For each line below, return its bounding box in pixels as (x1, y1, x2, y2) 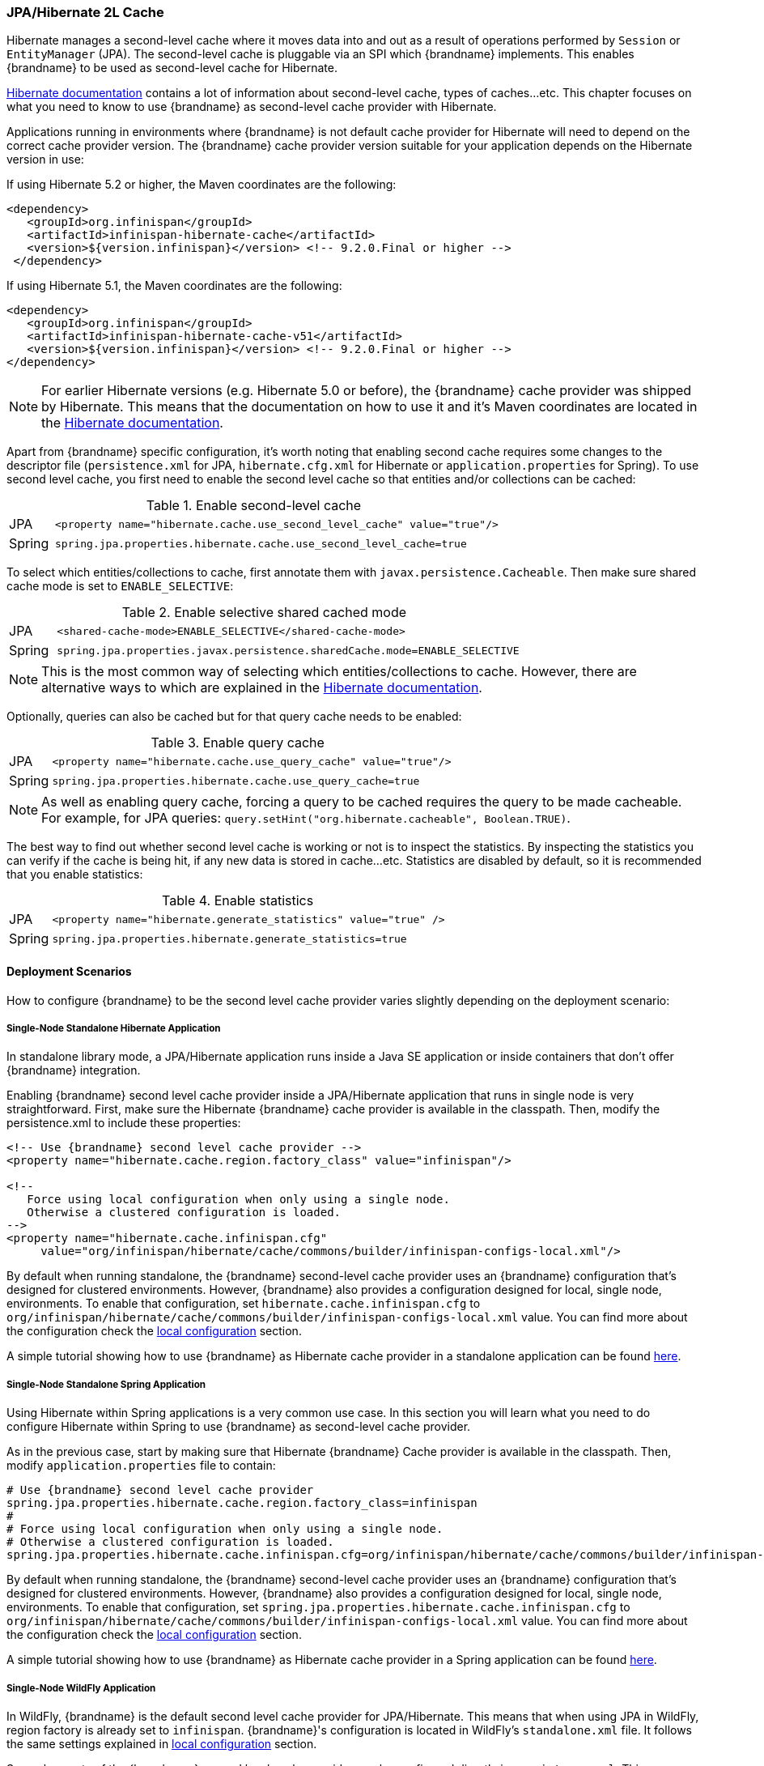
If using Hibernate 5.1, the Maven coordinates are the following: (6, 279, 342, 293)
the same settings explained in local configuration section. (6, 1736, 317, 1751)
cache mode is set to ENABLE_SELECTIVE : (6, 579, 234, 594)
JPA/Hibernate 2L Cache (6, 4, 164, 20)
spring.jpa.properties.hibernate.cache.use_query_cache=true (52, 774, 420, 787)
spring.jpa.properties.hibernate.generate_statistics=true (52, 932, 407, 945)
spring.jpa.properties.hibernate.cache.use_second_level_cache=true (54, 537, 467, 550)
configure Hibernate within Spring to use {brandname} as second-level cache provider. (6, 1419, 471, 1434)
